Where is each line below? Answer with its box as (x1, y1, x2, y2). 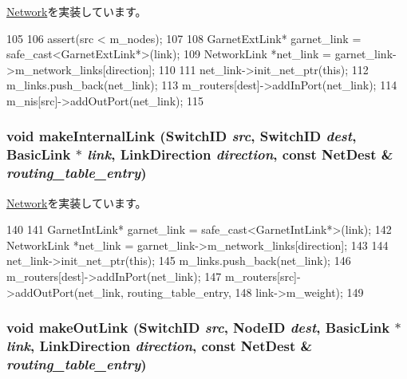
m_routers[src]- (224, 268, 301, 284)
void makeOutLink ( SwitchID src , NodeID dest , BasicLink (6, 318, 390, 338)
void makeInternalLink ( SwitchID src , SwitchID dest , (6, 126, 357, 146)
